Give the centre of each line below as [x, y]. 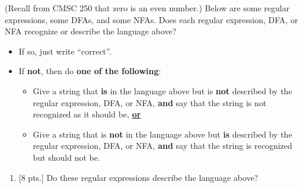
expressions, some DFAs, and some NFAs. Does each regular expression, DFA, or [151, 19]
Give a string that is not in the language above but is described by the [162, 134]
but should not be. [66, 157]
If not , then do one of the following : [90, 71]
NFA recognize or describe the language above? [91, 31]
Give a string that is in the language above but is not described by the [162, 90]
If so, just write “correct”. [65, 51]
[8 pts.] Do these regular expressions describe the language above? [138, 177]
